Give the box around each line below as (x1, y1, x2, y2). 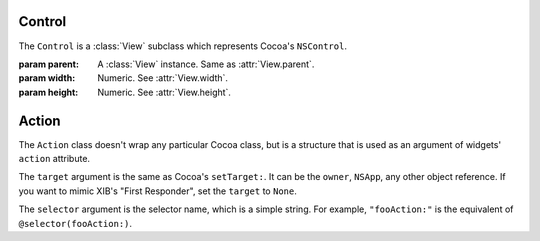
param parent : (18, 58, 80, 70)
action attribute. (18, 152, 90, 164)
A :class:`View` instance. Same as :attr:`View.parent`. (97, 58, 315, 70)
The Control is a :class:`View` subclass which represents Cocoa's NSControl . (18, 40, 347, 52)
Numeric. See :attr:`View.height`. (97, 86, 232, 98)
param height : (18, 86, 79, 98)
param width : (18, 72, 76, 84)
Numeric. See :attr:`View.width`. (97, 72, 229, 84)
